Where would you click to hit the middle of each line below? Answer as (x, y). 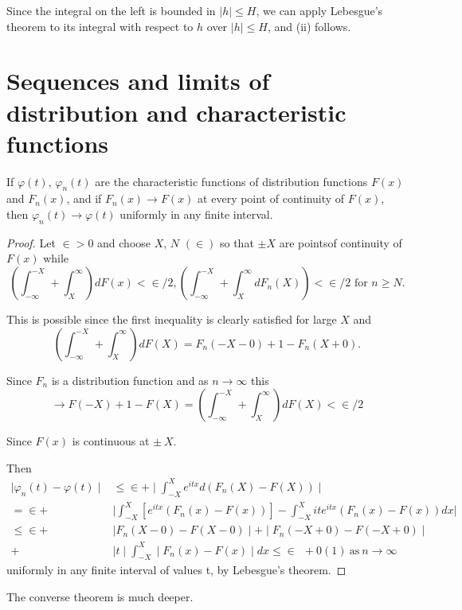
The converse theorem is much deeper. (100, 597)
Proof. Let (31, 242)
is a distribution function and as (130, 380)
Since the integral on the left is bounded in (111, 10)
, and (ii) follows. (309, 26)
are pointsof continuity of (341, 242)
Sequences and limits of (138, 81)
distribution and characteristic (176, 112)
